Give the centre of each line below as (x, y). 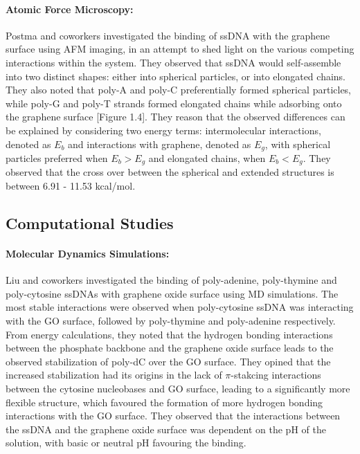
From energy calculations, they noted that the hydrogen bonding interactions (169, 334)
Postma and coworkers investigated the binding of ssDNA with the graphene (168, 35)
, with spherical (298, 144)
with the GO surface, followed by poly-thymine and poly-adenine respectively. (171, 320)
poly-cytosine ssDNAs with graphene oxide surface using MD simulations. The (172, 293)
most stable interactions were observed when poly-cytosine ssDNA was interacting (180, 307)
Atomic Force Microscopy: (70, 9)
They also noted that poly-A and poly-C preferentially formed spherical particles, (179, 90)
